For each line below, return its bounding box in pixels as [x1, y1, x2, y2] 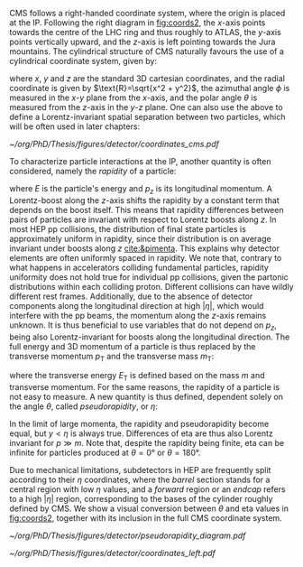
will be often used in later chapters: [9, 121, 141, 132]
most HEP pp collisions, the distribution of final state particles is [9, 223, 246, 234]
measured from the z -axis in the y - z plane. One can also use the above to [9, 102, 283, 112]
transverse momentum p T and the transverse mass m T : [9, 350, 215, 364]
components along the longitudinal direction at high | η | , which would [9, 300, 264, 311]
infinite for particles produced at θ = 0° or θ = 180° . [9, 447, 201, 459]
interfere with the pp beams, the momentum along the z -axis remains [9, 310, 267, 321]
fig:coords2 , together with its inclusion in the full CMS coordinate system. [9, 513, 282, 524]
